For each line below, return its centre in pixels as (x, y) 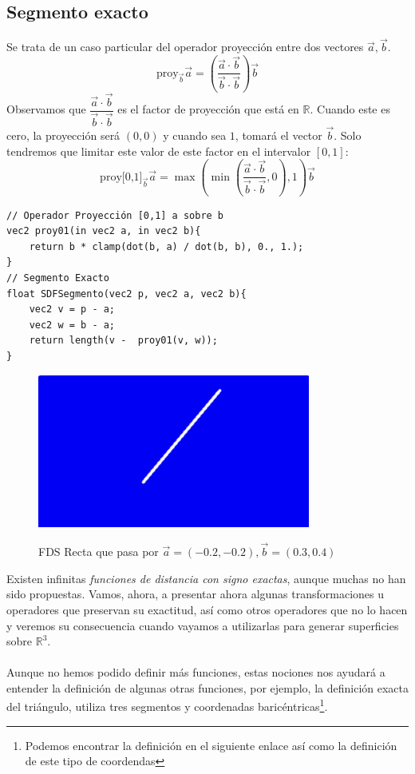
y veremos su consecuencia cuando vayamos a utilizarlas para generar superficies (203, 625)
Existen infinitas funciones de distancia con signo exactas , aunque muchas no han (206, 578)
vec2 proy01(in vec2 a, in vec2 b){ (104, 231)
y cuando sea (195, 135)
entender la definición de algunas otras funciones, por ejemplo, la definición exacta (207, 687)
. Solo (348, 135)
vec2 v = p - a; (72, 310)
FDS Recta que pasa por (99, 552)
